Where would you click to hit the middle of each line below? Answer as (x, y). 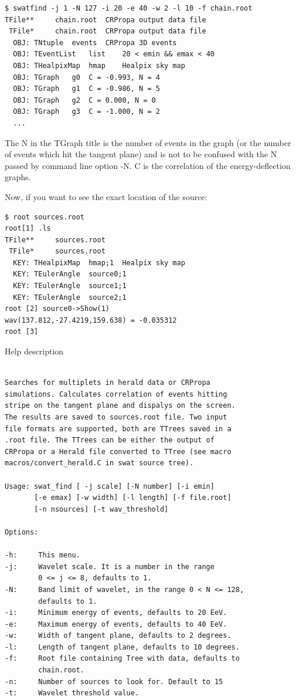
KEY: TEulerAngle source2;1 (70, 297)
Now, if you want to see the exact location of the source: (106, 196)
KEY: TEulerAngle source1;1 (70, 286)
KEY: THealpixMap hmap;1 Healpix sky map (99, 263)
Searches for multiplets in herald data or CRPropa (108, 383)
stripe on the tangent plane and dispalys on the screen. (120, 406)
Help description (34, 351)
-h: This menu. (42, 555)
